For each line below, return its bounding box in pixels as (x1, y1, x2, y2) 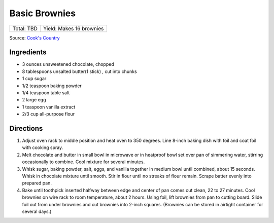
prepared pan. (22, 180, 52, 186)
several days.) (22, 208, 52, 214)
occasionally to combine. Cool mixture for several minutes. (22, 159, 145, 165)
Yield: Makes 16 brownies (43, 25, 104, 32)
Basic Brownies (9, 8, 76, 19)
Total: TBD (12, 25, 38, 32)
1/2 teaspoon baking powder (22, 83, 82, 89)
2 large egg (22, 97, 46, 103)
